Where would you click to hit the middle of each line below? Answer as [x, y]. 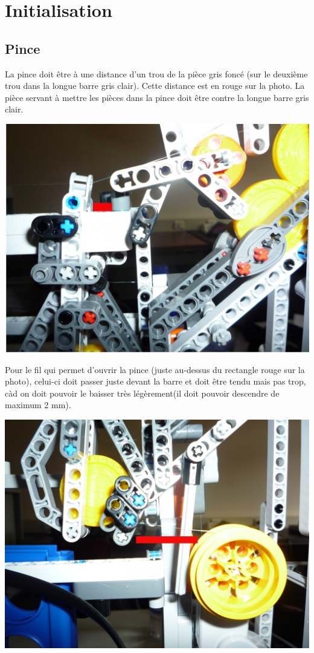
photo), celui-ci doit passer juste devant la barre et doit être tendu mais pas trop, [155, 381]
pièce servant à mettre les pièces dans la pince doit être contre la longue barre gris [157, 97]
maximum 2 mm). [38, 405]
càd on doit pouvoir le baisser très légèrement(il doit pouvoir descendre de [142, 393]
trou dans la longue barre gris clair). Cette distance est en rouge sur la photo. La [155, 86]
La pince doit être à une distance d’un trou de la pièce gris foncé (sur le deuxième [156, 73]
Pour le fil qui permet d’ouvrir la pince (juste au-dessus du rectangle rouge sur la [155, 369]
